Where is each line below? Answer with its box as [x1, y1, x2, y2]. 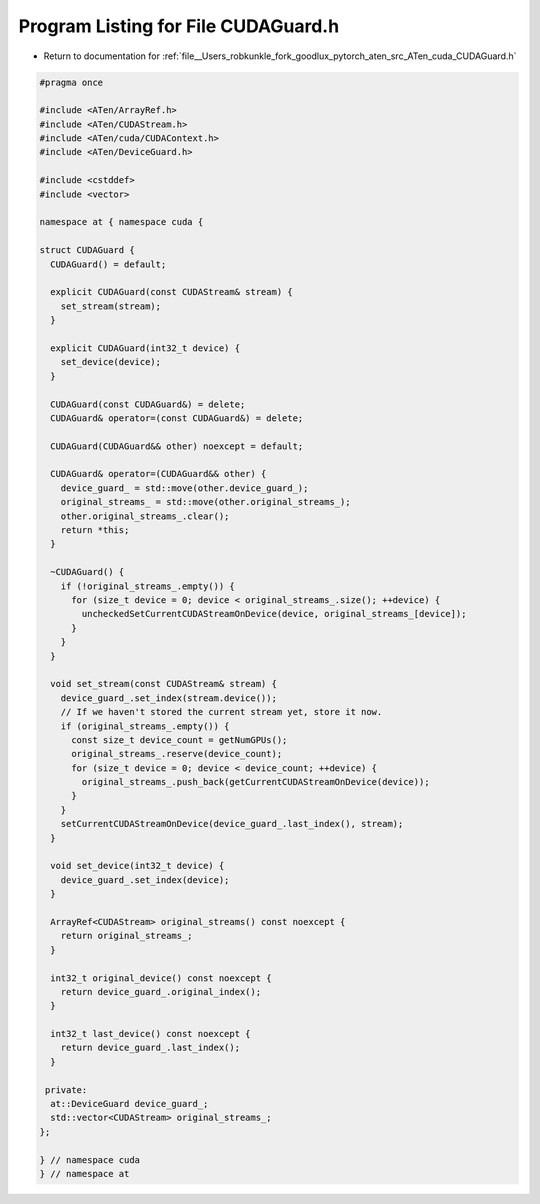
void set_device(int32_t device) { [50, 860, 225, 872]
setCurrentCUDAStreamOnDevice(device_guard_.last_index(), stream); [60, 818, 404, 830]
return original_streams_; [60, 930, 194, 942]
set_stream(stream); [60, 300, 162, 312]
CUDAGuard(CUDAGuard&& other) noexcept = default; [50, 440, 304, 452]
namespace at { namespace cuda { [39, 216, 204, 228]
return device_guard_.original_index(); [60, 986, 262, 997]
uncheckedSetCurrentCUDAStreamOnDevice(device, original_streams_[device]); [81, 608, 467, 620]
